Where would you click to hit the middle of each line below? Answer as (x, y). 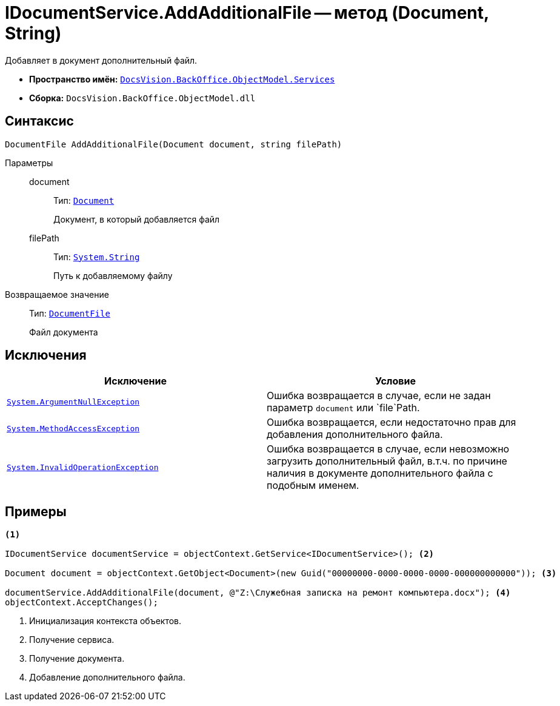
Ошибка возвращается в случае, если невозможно (388, 449)
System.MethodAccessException (73, 428)
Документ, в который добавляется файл (137, 219)
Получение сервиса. (72, 640)
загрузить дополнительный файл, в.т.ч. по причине (387, 461)
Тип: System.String (97, 257)
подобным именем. (313, 486)
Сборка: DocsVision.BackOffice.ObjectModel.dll (142, 98)
